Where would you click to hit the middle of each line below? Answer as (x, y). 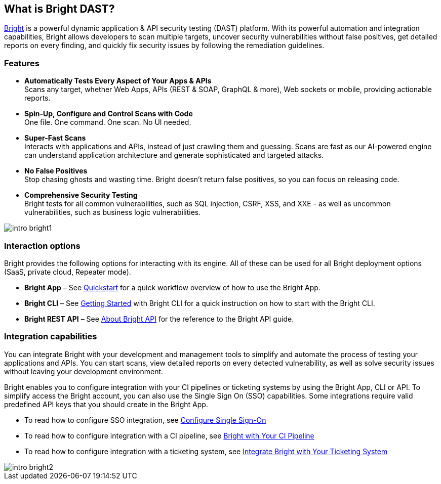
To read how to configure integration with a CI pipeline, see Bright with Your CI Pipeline (169, 435)
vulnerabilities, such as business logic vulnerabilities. (113, 212)
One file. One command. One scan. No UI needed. (108, 122)
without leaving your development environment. (84, 371)
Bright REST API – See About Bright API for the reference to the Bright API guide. (159, 319)
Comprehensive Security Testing (81, 195)
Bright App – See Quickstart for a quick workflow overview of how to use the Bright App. (172, 287)
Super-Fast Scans (55, 138)
